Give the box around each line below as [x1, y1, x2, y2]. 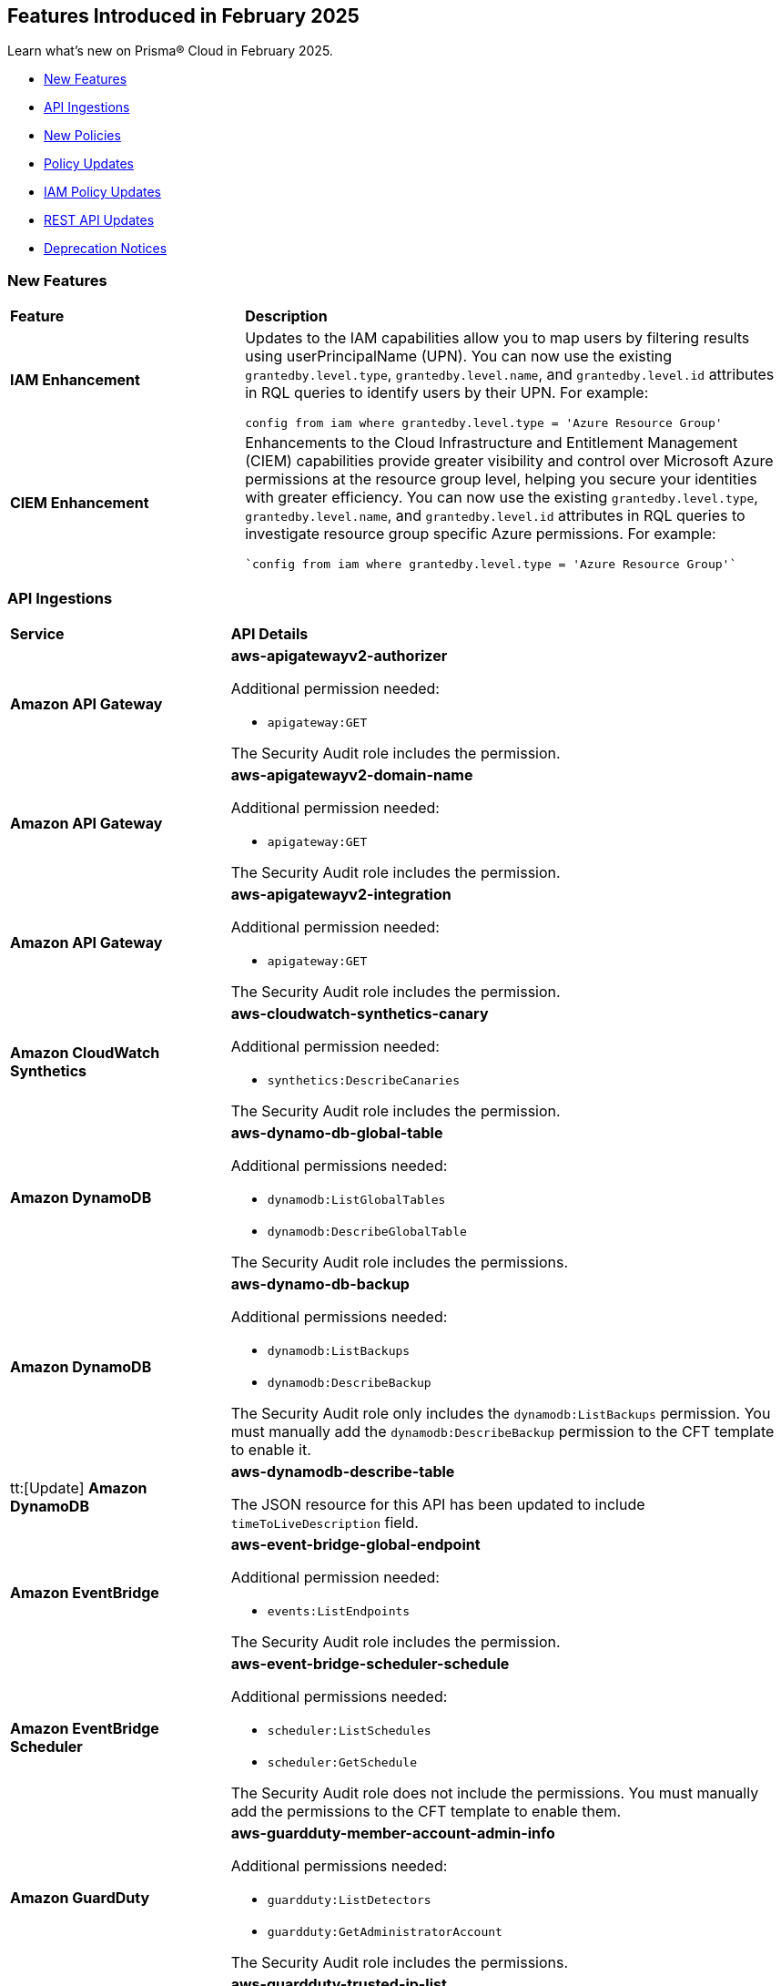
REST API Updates [44, 212, 155, 229]
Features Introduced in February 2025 [7, 5, 360, 27]
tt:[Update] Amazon [10, 1478, 147, 1497]
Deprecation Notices [44, 240, 167, 257]
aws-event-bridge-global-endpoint [230, 1534, 481, 1553]
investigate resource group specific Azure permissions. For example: [245, 525, 716, 544]
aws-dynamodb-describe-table [230, 1461, 455, 1481]
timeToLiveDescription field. [230, 1512, 419, 1532]
